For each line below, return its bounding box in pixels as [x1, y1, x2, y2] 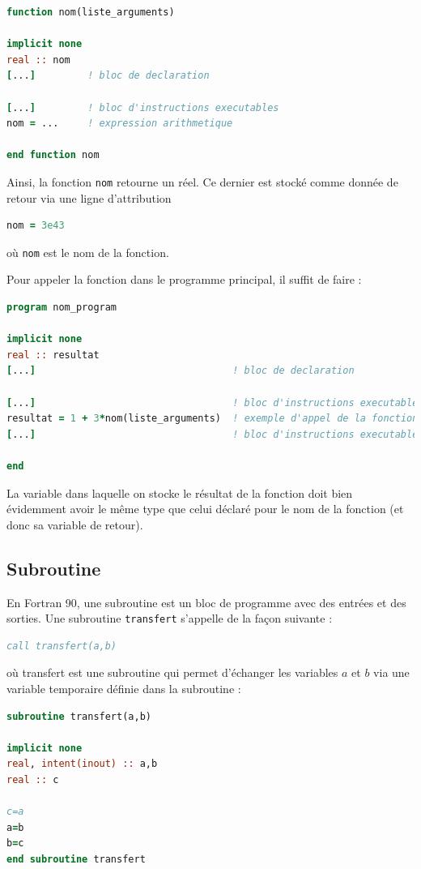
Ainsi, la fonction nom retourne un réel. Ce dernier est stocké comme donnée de [6, 173, 398, 190]
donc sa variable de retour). [6, 516, 143, 533]
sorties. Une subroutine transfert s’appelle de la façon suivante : [6, 610, 333, 627]
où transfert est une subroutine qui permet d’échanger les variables [6, 664, 338, 681]
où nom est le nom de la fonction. [6, 243, 169, 260]
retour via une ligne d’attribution [6, 189, 172, 206]
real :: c [6, 773, 59, 786]
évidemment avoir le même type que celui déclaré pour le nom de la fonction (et [6, 500, 404, 517]
